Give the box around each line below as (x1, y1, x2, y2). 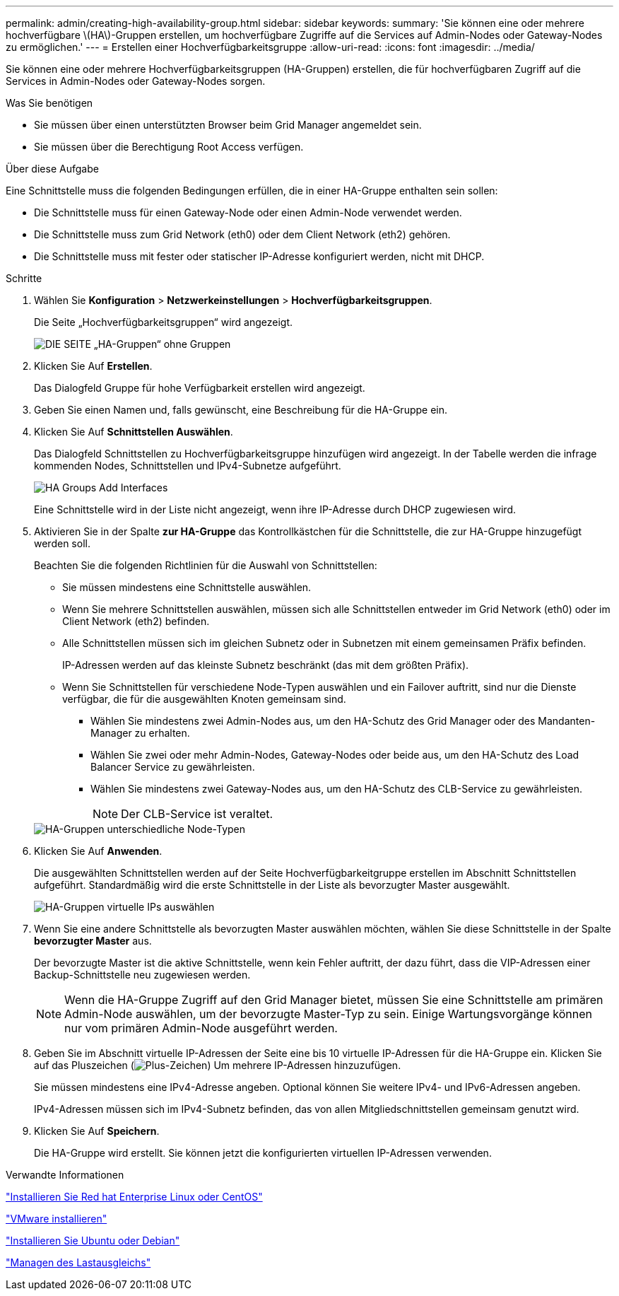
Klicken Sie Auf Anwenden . (34, 845, 163, 857)
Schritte (6, 272, 42, 284)
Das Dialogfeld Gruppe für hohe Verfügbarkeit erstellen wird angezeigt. (34, 382, 365, 394)
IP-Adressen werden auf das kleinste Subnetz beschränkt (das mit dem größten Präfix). (62, 659, 469, 671)
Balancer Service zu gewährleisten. (90, 761, 255, 773)
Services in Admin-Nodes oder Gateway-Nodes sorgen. (6, 75, 266, 87)
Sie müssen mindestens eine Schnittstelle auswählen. (62, 581, 312, 593)
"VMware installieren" (6, 1213, 107, 1225)
